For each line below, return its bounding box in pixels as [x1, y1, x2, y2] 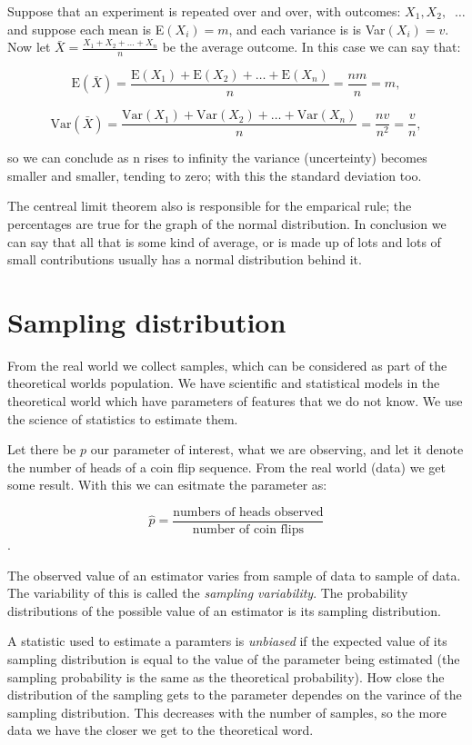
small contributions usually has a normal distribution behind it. [7, 250, 362, 269]
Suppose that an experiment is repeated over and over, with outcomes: [7, 2, 401, 20]
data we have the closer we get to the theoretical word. [7, 720, 314, 740]
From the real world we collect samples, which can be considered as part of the [7, 355, 447, 374]
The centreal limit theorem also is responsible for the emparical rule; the [7, 196, 412, 215]
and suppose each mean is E [7, 19, 165, 38]
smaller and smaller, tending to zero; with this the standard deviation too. [7, 165, 422, 184]
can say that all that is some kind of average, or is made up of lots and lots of [7, 232, 441, 251]
